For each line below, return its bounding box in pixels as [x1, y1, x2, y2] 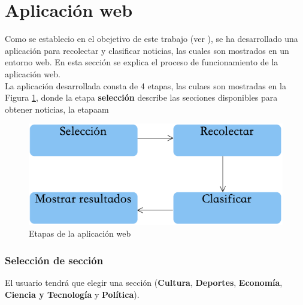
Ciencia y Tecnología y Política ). [5, 288, 140, 300]
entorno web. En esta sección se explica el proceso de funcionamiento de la [5, 56, 278, 68]
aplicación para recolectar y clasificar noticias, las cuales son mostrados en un [5, 44, 289, 56]
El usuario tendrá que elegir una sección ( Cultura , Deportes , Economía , [5, 276, 283, 288]
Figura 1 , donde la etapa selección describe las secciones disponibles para [5, 91, 278, 104]
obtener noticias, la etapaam [5, 102, 109, 115]
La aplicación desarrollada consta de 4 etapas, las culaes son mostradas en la [5, 79, 286, 92]
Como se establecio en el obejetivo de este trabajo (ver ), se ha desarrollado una [5, 32, 298, 45]
